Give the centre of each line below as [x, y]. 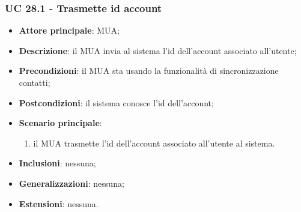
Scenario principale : [60, 123]
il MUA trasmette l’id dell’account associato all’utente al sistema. [154, 143]
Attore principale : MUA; [69, 30]
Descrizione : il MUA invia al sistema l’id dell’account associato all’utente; [158, 50]
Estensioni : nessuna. [59, 203]
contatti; [35, 82]
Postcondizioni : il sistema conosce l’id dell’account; [116, 102]
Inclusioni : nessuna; [57, 163]
